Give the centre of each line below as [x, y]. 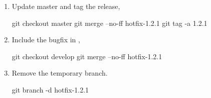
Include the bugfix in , [46, 40]
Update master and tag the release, [66, 6]
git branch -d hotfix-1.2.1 [50, 89]
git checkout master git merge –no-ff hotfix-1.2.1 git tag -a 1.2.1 [110, 23]
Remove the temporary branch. [60, 73]
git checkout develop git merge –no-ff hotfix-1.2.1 [87, 56]
